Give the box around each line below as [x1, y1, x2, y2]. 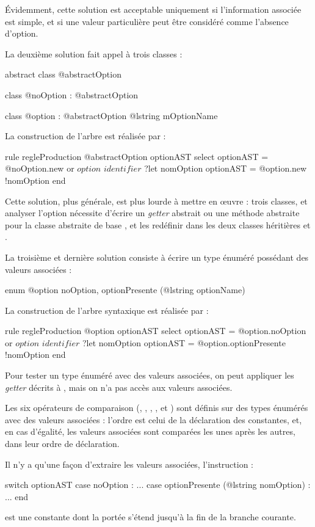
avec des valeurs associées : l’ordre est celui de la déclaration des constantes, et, [5, 413, 302, 426]
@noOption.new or [5, 162, 74, 175]
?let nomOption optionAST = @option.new [144, 162, 307, 175]
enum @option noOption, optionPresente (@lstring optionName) [5, 283, 245, 296]
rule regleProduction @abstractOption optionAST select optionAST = [5, 150, 269, 162]
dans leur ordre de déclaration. [5, 437, 120, 450]
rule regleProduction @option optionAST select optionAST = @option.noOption [5, 324, 306, 337]
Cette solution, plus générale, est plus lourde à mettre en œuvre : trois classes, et [5, 194, 308, 207]
